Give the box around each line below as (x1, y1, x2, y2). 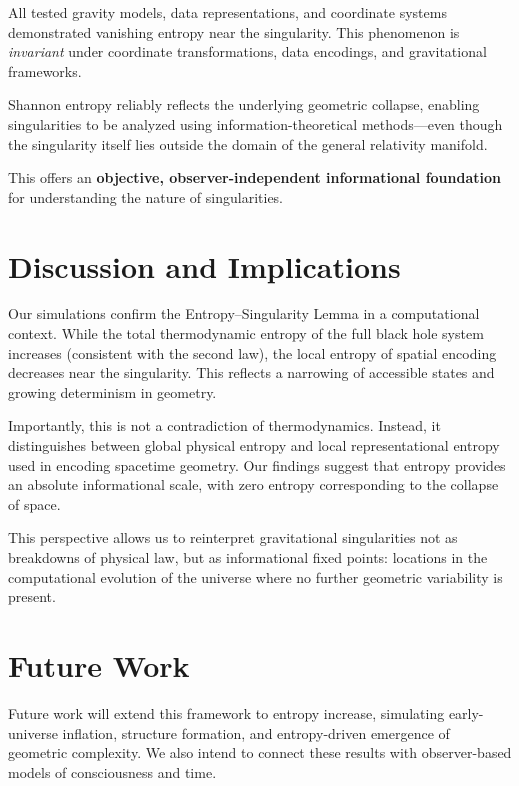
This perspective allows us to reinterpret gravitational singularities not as (8, 527, 458, 548)
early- (448, 702, 484, 723)
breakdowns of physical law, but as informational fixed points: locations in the (8, 547, 488, 567)
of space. (8, 493, 61, 514)
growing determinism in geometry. (8, 381, 217, 402)
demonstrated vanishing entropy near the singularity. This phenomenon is (8, 21, 460, 42)
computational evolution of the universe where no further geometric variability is (8, 566, 503, 587)
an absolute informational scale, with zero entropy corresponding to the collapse (8, 474, 499, 495)
